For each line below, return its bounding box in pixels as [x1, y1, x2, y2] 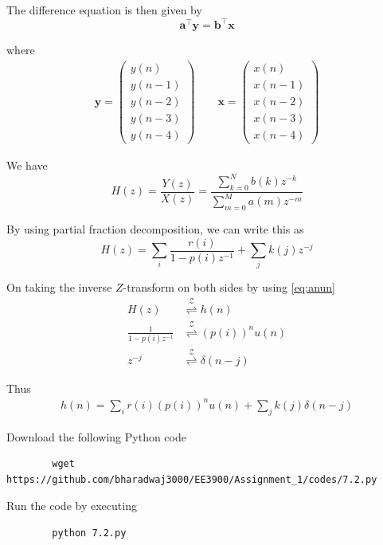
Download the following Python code [6, 428, 186, 445]
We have [6, 156, 48, 173]
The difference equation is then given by [6, 2, 202, 18]
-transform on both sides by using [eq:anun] [123, 279, 336, 296]
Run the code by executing [6, 497, 137, 514]
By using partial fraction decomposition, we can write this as [6, 221, 304, 237]
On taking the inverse [6, 279, 112, 296]
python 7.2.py [52, 527, 127, 539]
